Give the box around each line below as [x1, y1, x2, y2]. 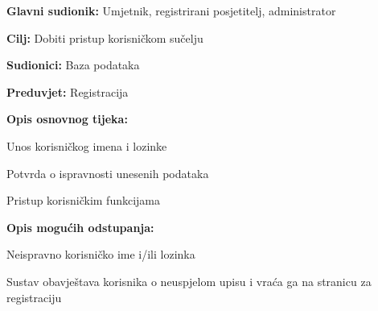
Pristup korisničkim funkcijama [6, 192, 161, 209]
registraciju [6, 288, 62, 305]
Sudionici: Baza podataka [6, 56, 140, 73]
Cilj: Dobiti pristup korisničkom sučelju [6, 29, 203, 46]
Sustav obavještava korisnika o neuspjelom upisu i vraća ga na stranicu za [6, 272, 372, 289]
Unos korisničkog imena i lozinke [6, 137, 167, 154]
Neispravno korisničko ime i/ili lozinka [6, 246, 195, 263]
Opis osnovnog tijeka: [6, 110, 128, 127]
